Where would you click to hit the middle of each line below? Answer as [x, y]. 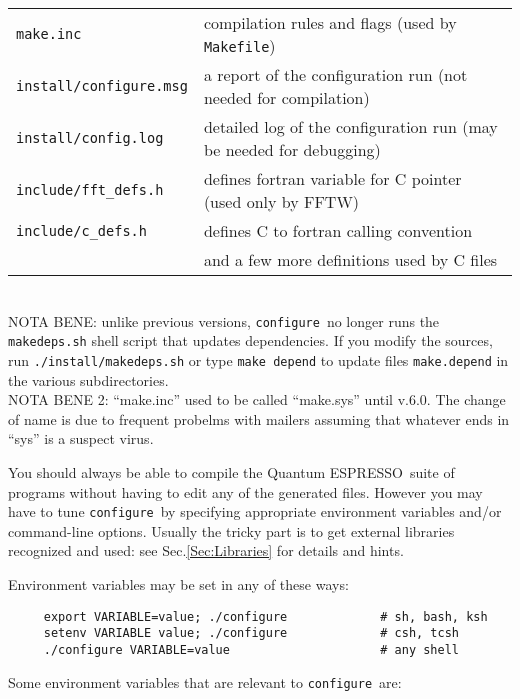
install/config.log [90, 138]
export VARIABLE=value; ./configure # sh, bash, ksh [265, 616]
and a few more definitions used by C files [350, 259]
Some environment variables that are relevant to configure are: [205, 681]
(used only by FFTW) [281, 201]
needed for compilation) [286, 97]
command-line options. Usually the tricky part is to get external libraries [231, 530]
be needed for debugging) [292, 149]
